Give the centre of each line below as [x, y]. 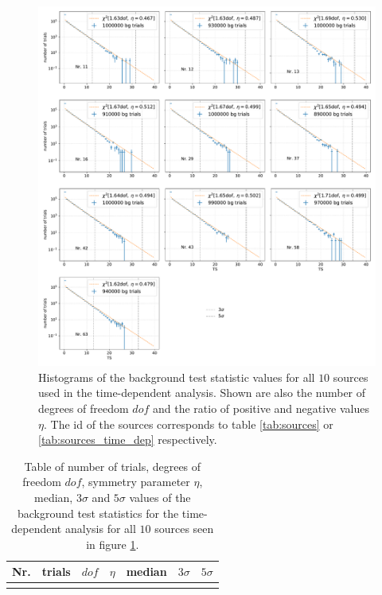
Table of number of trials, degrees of [113, 466]
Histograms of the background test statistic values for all [177, 377]
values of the [160, 498]
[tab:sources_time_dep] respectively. [128, 439]
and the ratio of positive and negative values [261, 408]
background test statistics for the [98, 513]
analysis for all [100, 529]
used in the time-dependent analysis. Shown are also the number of [202, 393]
